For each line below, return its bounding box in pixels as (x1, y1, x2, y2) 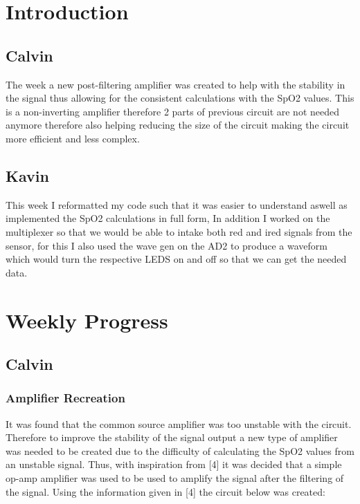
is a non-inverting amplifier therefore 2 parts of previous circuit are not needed (6, 104, 340, 118)
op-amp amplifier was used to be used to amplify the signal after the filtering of (6, 471, 344, 485)
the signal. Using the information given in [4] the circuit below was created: (6, 484, 325, 498)
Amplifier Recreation (6, 389, 125, 407)
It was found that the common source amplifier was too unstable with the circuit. (6, 416, 352, 431)
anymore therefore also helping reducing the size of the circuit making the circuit (6, 118, 350, 132)
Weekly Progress (6, 306, 168, 334)
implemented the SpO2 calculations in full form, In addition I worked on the (6, 211, 330, 225)
